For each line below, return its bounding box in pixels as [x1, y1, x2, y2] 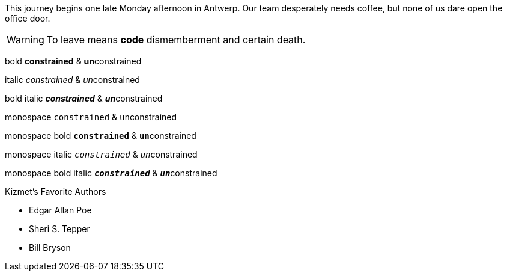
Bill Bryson [29, 242, 71, 253]
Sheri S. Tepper [29, 224, 90, 234]
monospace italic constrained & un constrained [5, 149, 198, 159]
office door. [5, 13, 50, 23]
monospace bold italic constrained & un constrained [5, 168, 217, 178]
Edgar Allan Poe [29, 205, 92, 215]
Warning [7, 34, 44, 46]
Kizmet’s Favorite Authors [5, 186, 106, 197]
